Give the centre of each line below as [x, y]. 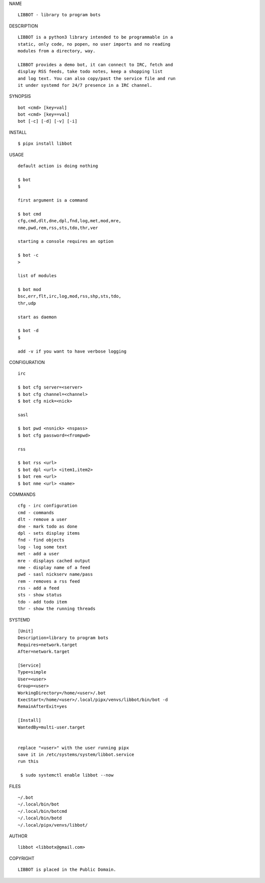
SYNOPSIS [20, 96]
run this [28, 761]
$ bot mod [29, 290]
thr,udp [27, 303]
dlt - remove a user [42, 519]
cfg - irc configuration [48, 506]
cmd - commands [36, 512]
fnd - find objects [41, 540]
